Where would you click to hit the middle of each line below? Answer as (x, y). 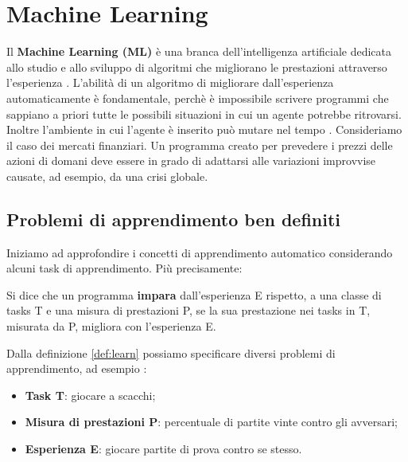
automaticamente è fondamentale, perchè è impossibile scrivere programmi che (198, 98)
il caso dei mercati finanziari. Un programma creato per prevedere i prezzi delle (200, 145)
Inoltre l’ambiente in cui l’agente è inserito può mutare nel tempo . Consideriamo (204, 129)
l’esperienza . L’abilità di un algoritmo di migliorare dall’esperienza (170, 82)
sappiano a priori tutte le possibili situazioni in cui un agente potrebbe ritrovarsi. (204, 114)
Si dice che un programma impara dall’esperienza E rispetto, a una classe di (194, 294)
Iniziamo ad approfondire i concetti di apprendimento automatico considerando (200, 252)
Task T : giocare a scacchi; (90, 395)
